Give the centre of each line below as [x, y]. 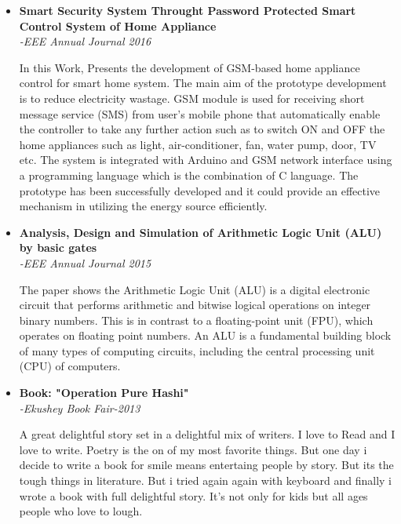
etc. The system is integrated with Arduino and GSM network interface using [206, 160]
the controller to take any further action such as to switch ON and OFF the [202, 129]
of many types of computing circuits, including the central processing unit [197, 350]
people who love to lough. [81, 511]
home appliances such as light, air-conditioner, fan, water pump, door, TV [198, 144]
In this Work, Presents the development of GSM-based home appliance [190, 67]
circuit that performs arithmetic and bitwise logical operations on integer [195, 305]
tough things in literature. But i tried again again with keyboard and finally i [205, 480]
